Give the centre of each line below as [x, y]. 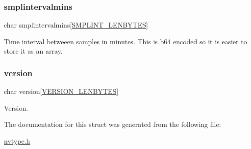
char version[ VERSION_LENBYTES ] [61, 91]
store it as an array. [33, 51]
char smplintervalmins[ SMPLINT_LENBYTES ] [76, 25]
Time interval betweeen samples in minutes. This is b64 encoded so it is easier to [125, 41]
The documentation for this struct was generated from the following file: [113, 124]
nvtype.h [17, 141]
